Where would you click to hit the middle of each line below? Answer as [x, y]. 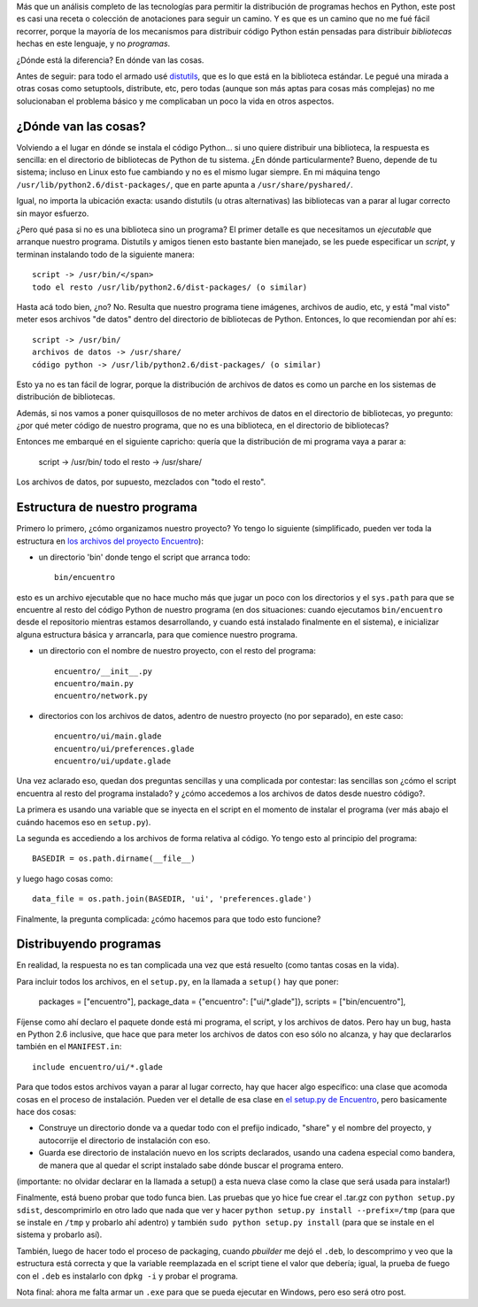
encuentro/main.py [94, 684]
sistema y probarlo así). [59, 1234]
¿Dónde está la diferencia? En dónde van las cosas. [110, 60]
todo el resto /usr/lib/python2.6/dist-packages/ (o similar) [170, 287]
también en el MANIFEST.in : [69, 1047]
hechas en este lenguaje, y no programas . [93, 43]
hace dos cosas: [46, 1111]
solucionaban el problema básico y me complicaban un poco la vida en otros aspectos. [175, 101]
